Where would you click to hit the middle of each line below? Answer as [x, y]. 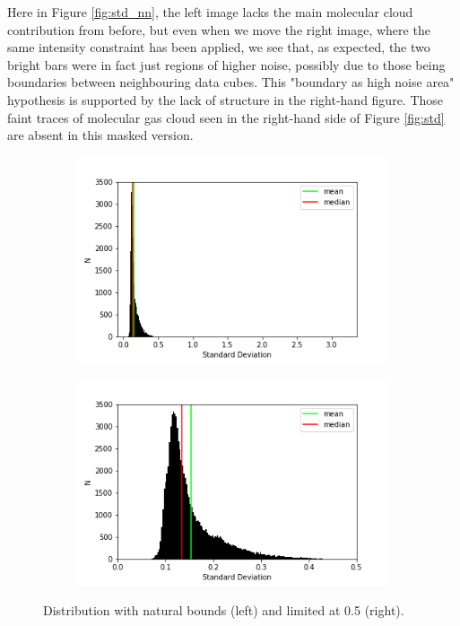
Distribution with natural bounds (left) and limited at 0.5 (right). [224, 609]
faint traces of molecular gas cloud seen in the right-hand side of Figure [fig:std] [226, 117]
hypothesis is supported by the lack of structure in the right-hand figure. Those [226, 99]
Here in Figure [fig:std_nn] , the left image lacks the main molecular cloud [210, 12]
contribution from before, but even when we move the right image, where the [219, 29]
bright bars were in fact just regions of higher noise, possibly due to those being [226, 64]
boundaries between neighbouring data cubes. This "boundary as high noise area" [231, 82]
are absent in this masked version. [100, 135]
